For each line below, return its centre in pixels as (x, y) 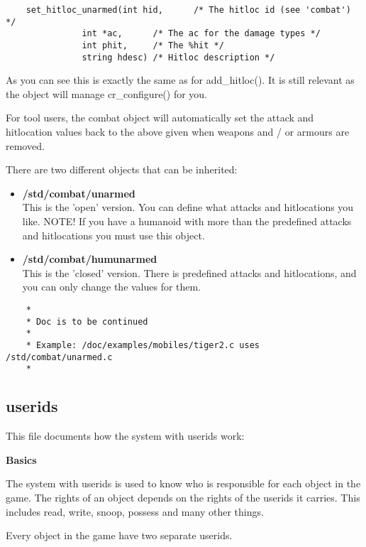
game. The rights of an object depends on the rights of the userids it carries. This (183, 497)
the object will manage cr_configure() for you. (107, 93)
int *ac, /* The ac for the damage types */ (201, 34)
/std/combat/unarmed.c (59, 357)
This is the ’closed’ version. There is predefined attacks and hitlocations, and (189, 272)
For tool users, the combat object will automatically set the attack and (160, 118)
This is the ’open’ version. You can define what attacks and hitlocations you (188, 207)
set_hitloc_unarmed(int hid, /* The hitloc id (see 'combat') (188, 10)
